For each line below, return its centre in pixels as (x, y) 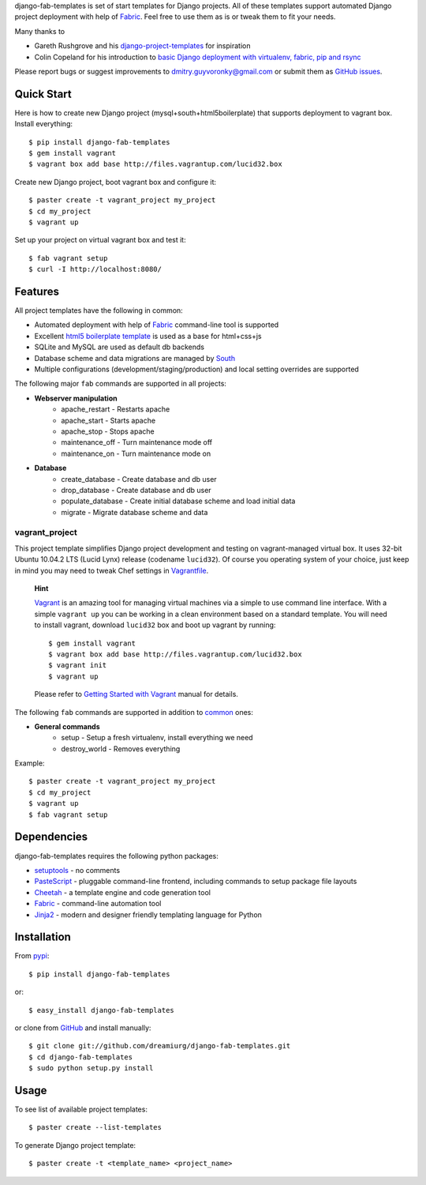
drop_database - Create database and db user (136, 490)
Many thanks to (40, 31)
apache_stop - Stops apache (108, 431)
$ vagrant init (78, 665)
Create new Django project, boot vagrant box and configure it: (116, 182)
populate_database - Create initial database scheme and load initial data (178, 501)
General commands (67, 726)
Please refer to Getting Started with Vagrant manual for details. (136, 694)
